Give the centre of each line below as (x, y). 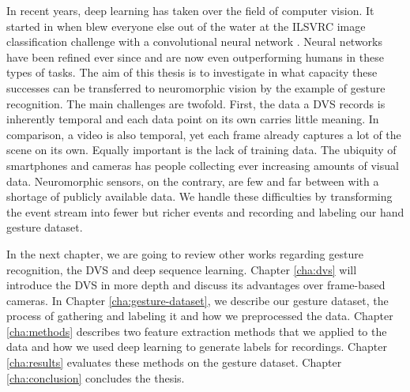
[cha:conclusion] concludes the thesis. (96, 377)
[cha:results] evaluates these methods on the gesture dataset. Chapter (174, 362)
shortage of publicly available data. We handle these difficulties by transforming (199, 196)
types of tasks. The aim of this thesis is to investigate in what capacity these (192, 72)
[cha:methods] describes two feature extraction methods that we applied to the (197, 331)
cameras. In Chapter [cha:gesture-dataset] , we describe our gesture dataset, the (197, 300)
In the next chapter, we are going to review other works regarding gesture (185, 253)
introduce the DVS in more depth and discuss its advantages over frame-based (196, 285)
